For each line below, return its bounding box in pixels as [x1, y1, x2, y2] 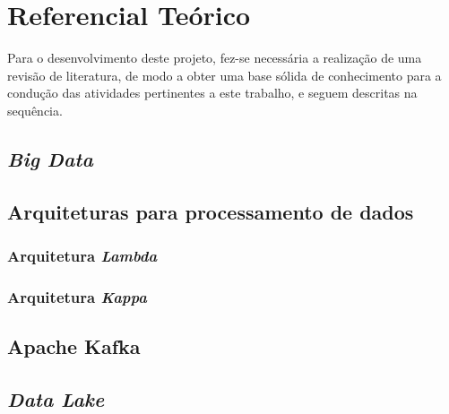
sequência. [7, 100, 63, 119]
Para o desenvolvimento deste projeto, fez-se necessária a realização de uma [7, 48, 422, 67]
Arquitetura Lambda [7, 244, 158, 266]
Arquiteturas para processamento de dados [7, 197, 414, 225]
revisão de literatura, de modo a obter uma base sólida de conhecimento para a [7, 65, 442, 84]
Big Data [7, 144, 93, 172]
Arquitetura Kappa [7, 285, 147, 307]
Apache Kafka [7, 332, 141, 360]
